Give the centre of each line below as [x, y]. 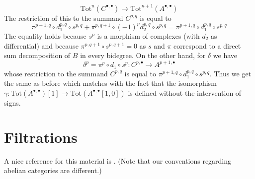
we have [225, 55]
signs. [12, 102]
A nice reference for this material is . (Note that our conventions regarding [118, 160]
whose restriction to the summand [56, 73]
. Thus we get [230, 73]
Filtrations [41, 137]
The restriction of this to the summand [64, 18]
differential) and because [41, 45]
